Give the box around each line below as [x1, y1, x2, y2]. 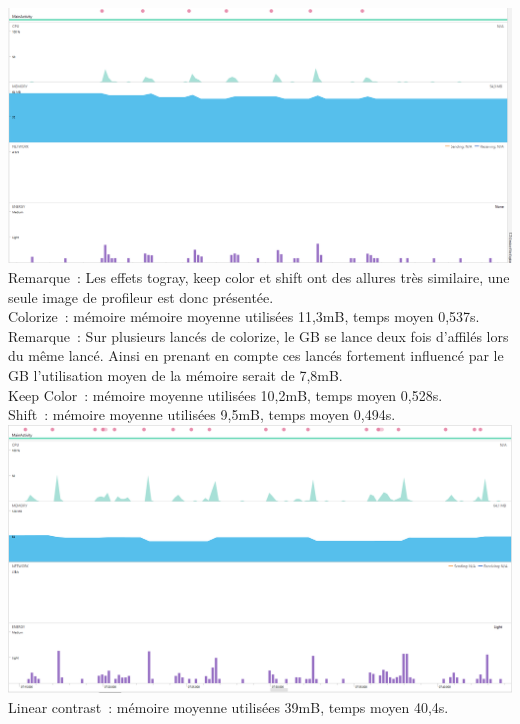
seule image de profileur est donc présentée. [8, 286, 274, 307]
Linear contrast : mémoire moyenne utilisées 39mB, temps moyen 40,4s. [8, 696, 449, 717]
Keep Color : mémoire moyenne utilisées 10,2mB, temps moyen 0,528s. [8, 384, 443, 405]
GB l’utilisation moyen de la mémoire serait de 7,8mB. [8, 365, 343, 385]
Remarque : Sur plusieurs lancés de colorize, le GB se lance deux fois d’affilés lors [8, 325, 509, 346]
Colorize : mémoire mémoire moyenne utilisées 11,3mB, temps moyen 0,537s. [8, 306, 480, 327]
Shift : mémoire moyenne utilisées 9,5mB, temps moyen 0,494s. [8, 404, 396, 425]
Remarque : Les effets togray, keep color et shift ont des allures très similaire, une [8, 267, 510, 288]
